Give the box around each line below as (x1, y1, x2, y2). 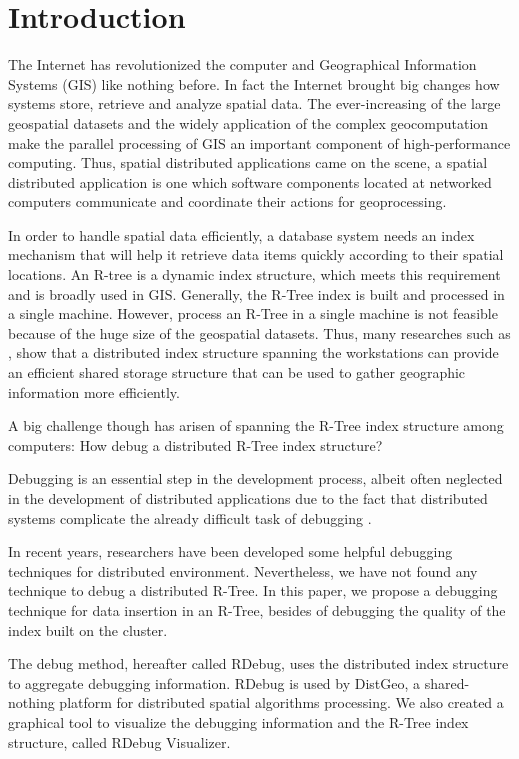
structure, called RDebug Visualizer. (8, 731, 231, 752)
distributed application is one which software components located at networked (8, 171, 492, 192)
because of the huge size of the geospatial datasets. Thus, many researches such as (8, 322, 511, 343)
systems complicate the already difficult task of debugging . (8, 507, 372, 528)
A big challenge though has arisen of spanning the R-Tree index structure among (8, 415, 504, 436)
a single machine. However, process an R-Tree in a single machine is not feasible (8, 303, 498, 324)
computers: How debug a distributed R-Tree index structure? (8, 434, 383, 455)
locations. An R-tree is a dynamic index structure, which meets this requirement (8, 264, 501, 285)
